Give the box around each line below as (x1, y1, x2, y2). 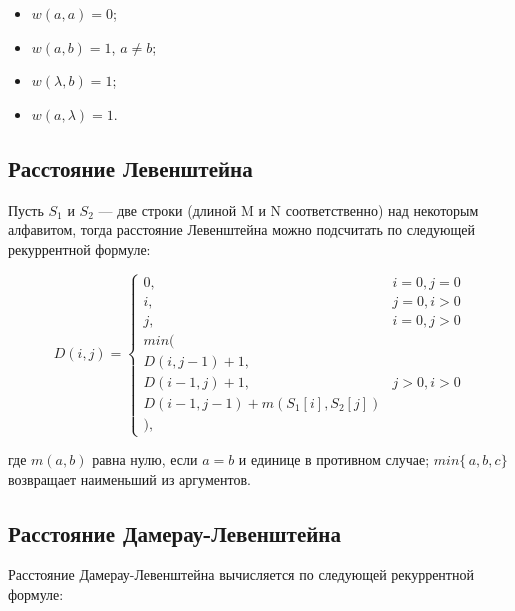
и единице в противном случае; (238, 449, 430, 470)
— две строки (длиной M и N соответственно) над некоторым (98, 199, 479, 220)
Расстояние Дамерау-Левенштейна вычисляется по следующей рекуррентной (8, 564, 474, 585)
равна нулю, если (92, 449, 198, 470)
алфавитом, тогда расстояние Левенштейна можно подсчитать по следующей (8, 219, 475, 240)
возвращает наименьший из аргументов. (8, 468, 251, 489)
